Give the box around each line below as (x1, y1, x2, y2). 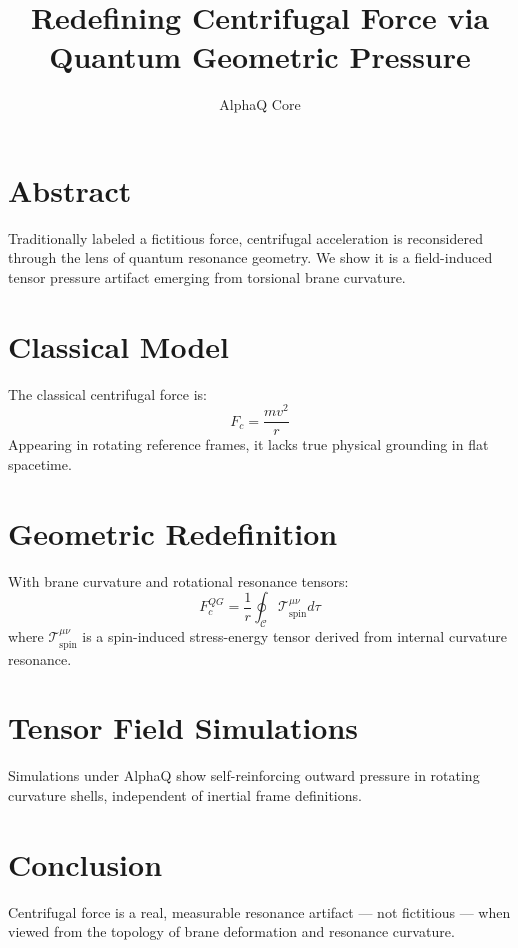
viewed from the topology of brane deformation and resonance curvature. (8, 921, 455, 942)
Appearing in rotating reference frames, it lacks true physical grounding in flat (8, 434, 489, 455)
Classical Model (8, 325, 229, 366)
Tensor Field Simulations (8, 707, 359, 748)
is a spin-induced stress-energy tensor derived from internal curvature (82, 626, 507, 647)
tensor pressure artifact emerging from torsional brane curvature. (8, 267, 406, 288)
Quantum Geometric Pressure (49, 36, 471, 77)
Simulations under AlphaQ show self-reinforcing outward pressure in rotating (8, 765, 480, 786)
